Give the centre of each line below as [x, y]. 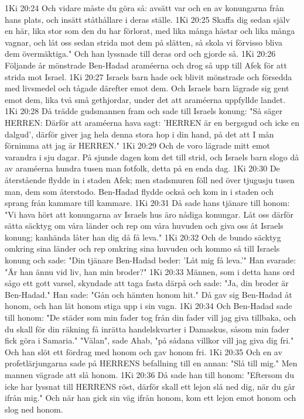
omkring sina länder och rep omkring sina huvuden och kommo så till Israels [142, 248]
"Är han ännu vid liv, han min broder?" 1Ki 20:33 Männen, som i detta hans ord [150, 271]
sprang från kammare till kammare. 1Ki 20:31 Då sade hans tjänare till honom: [147, 203]
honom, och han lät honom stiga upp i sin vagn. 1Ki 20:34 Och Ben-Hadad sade [148, 306]
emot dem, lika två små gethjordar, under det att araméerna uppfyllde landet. [145, 99]
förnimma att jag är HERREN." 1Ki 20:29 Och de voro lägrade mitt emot [137, 145]
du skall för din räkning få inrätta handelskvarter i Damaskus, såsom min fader [147, 329]
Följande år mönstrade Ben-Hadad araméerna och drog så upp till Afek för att [146, 65]
